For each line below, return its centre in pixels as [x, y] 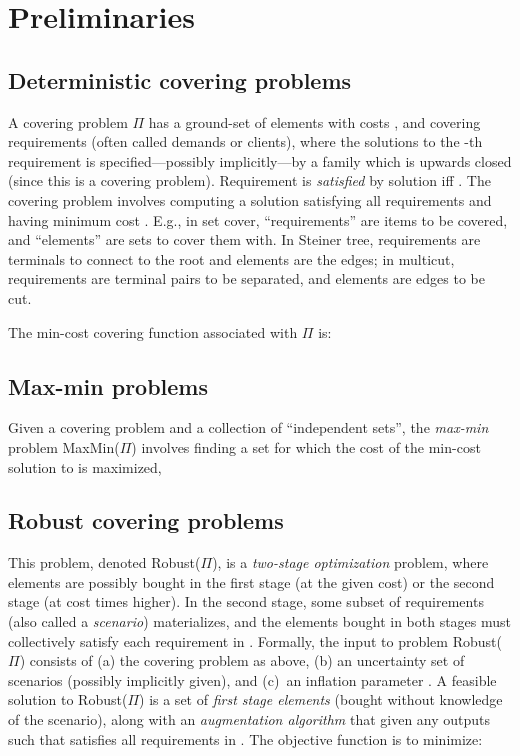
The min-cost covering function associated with [153, 331]
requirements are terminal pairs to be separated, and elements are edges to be [246, 278]
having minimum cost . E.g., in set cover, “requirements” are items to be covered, [258, 219]
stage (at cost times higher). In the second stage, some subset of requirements [246, 601]
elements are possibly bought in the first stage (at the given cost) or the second [251, 581]
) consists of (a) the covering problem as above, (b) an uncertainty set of [242, 660]
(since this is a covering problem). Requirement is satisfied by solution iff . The [249, 180]
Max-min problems [108, 385]
